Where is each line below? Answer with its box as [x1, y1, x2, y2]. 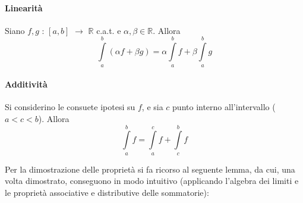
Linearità [5, 1, 43, 14]
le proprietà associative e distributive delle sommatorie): [5, 186, 209, 198]
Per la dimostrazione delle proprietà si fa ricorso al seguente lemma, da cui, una [5, 163, 295, 175]
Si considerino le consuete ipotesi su [5, 101, 135, 113]
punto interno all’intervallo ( [172, 101, 276, 113]
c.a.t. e [96, 24, 121, 36]
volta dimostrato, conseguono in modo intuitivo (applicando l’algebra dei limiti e [5, 174, 299, 187]
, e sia [141, 101, 163, 113]
